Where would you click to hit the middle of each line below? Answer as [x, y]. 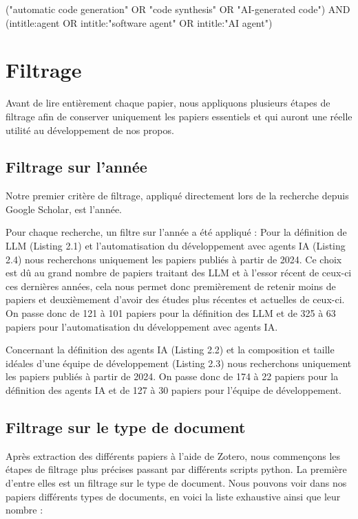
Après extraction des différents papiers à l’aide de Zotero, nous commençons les [173, 455]
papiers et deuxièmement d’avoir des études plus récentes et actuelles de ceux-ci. [175, 299]
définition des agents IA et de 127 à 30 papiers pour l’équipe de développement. [173, 390]
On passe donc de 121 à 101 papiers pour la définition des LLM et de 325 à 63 [171, 313]
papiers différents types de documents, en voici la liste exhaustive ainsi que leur [173, 496]
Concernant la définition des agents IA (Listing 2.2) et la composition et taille [170, 350]
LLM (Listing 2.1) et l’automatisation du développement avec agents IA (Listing [176, 246]
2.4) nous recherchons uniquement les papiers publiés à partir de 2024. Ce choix [174, 259]
